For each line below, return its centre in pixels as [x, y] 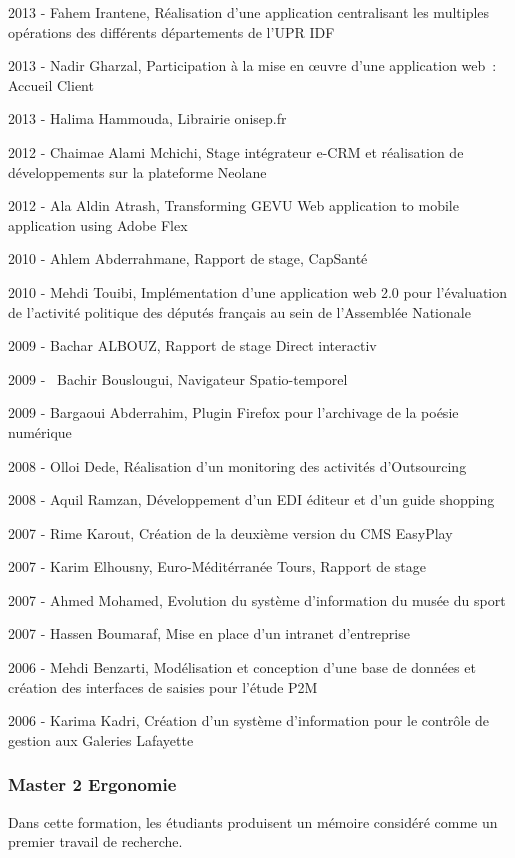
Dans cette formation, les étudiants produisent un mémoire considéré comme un [253, 821]
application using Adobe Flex [98, 224]
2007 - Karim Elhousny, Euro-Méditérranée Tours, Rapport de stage [217, 566]
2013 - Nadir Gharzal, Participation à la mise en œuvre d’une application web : [252, 65]
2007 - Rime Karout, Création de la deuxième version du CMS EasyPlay [230, 532]
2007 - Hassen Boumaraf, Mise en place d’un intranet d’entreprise [209, 633]
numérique [40, 431]
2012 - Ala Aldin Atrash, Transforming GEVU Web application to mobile [233, 205]
